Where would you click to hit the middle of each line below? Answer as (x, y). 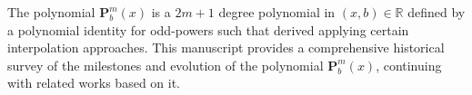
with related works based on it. (94, 83)
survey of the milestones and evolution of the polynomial (166, 65)
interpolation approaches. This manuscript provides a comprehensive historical (226, 47)
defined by (437, 12)
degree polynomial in (277, 12)
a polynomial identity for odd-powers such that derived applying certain (208, 29)
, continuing (409, 65)
